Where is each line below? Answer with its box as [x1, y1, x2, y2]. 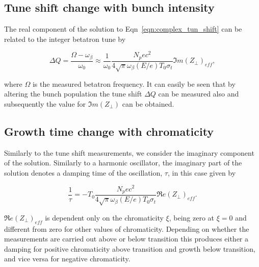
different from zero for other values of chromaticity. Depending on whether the [4, 223, 249, 234]
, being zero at [169, 212, 215, 223]
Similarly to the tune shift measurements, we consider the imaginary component [4, 147, 254, 158]
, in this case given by [167, 167, 236, 178]
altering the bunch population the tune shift [4, 88, 142, 99]
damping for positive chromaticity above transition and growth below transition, [4, 243, 255, 254]
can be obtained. [122, 98, 174, 109]
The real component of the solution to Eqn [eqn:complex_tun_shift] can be [4, 23, 242, 34]
